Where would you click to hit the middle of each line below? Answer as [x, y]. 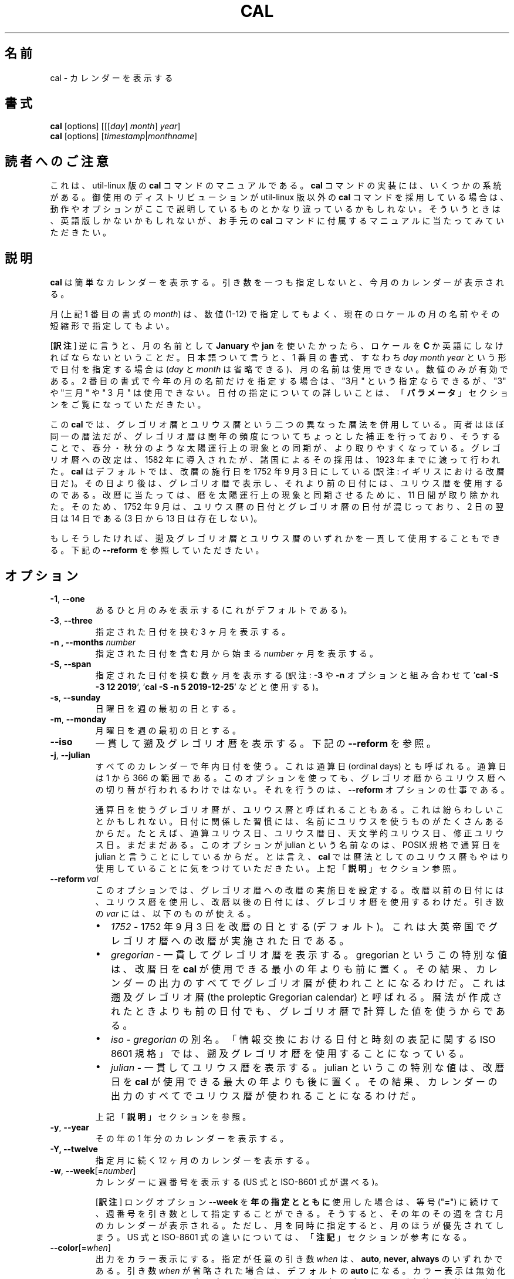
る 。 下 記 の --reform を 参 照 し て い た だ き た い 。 [157, 550]
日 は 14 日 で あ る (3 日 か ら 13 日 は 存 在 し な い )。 [156, 519]
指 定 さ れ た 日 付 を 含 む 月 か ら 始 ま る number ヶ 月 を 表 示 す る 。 [237, 653]
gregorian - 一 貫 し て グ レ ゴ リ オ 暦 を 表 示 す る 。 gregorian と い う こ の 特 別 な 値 [309, 955]
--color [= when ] [80, 1247]
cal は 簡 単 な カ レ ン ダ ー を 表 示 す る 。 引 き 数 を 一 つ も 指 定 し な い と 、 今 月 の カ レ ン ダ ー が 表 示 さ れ [277, 282]
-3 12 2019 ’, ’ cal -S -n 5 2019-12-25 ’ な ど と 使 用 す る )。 [209, 686]
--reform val [74, 879]
